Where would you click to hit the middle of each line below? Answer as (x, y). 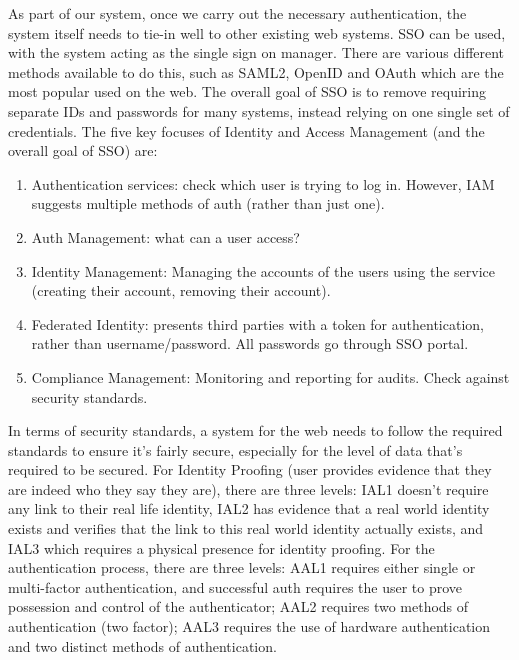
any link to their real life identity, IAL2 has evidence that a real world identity (249, 508)
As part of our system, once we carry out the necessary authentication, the (237, 13)
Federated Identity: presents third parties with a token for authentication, (257, 323)
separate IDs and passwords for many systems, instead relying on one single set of (259, 110)
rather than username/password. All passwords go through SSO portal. (250, 343)
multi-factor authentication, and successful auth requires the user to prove (235, 586)
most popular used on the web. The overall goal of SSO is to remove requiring (247, 91)
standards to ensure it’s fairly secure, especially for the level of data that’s (235, 449)
